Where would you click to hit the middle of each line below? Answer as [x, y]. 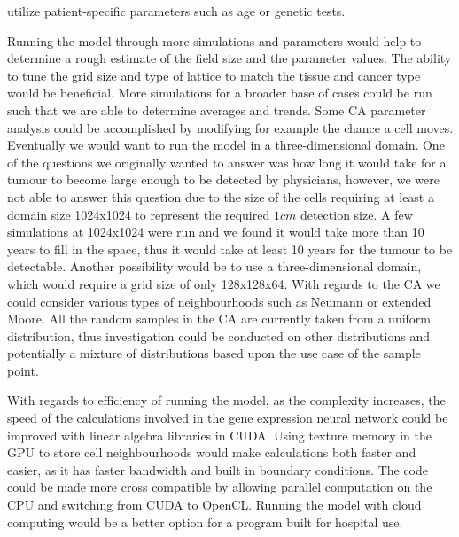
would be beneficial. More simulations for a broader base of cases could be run [220, 93]
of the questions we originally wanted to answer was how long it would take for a [227, 162]
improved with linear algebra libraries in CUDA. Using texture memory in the [219, 435]
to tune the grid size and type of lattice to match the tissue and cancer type [214, 75]
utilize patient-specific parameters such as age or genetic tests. [176, 11]
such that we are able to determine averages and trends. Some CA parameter [217, 109]
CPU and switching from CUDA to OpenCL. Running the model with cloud [214, 505]
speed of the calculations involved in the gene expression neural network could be [228, 418]
